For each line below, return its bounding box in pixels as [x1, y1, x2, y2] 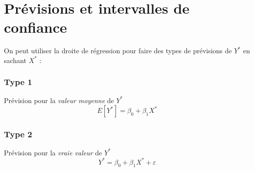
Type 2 [4, 128, 32, 140]
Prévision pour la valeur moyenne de [4, 95, 114, 105]
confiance [4, 17, 67, 37]
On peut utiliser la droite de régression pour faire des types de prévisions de [4, 45, 232, 56]
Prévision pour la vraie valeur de [4, 147, 102, 157]
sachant [4, 55, 26, 65]
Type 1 [4, 76, 32, 88]
